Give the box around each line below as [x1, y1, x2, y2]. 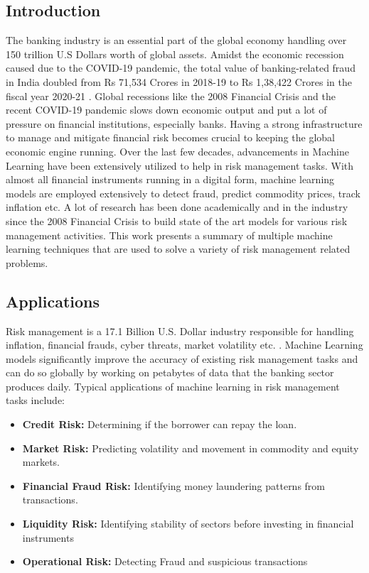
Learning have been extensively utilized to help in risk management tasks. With [6, 158, 354, 173]
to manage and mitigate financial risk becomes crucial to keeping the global [6, 130, 335, 145]
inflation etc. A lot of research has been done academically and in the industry [6, 200, 348, 214]
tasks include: [6, 393, 65, 408]
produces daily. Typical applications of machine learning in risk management [6, 378, 340, 393]
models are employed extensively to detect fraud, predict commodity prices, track [6, 185, 360, 200]
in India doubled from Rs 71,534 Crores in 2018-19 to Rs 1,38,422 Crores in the [6, 74, 352, 89]
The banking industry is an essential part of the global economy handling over [6, 33, 347, 48]
